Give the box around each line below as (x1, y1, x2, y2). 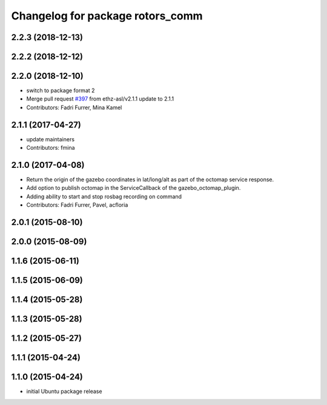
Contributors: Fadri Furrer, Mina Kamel (26, 104, 122, 111)
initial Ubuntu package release (26, 388, 102, 395)
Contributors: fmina (26, 144, 75, 152)
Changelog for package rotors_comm (11, 9, 203, 22)
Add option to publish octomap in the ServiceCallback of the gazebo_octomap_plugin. (26, 184, 241, 192)
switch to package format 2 (26, 87, 95, 94)
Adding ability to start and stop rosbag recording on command (26, 193, 182, 200)
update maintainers (26, 135, 75, 142)
